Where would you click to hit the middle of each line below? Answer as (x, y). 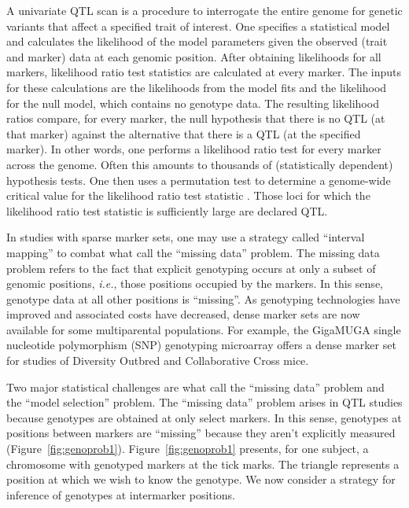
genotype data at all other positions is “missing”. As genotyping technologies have (203, 298)
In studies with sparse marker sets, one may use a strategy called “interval (186, 237)
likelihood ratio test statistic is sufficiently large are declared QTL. (167, 210)
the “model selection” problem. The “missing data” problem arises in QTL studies (204, 402)
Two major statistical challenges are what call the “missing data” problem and (195, 387)
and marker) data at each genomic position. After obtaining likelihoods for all (194, 56)
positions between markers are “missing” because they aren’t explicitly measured (201, 433)
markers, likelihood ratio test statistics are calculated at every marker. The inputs (204, 72)
